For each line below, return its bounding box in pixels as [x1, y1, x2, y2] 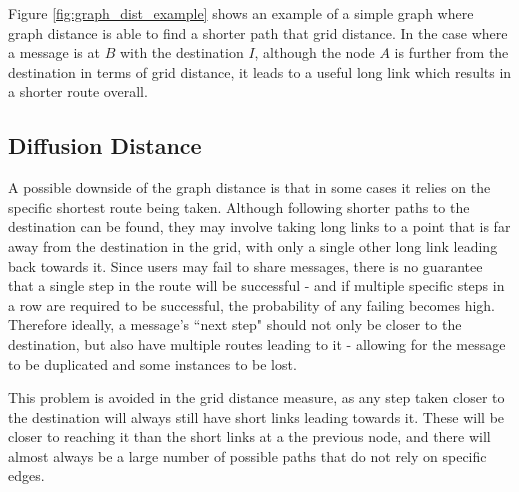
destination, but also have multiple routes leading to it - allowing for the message [8, 333, 506, 354]
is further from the [394, 42, 509, 63]
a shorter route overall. [8, 81, 148, 102]
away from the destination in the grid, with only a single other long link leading [8, 235, 498, 256]
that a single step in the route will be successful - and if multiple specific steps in [8, 275, 505, 296]
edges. [8, 465, 45, 486]
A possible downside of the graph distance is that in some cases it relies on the [8, 177, 491, 198]
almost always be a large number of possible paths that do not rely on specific [8, 445, 487, 466]
